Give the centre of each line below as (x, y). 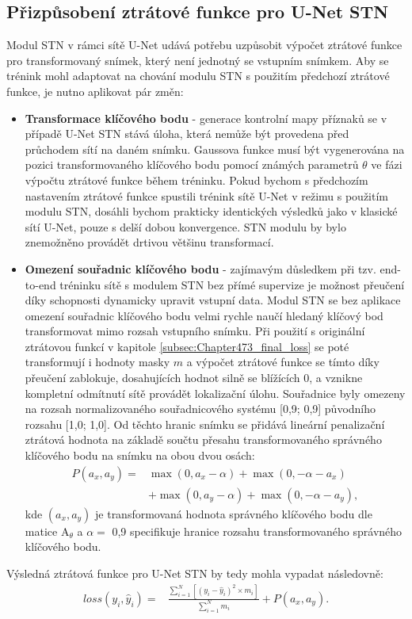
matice (41, 531)
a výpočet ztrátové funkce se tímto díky (283, 362)
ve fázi (387, 164)
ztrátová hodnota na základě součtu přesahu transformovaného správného (203, 439)
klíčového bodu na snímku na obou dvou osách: (140, 455)
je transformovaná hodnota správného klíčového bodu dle (234, 513)
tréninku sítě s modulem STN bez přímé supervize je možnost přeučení (232, 284)
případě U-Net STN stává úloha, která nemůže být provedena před (187, 134)
